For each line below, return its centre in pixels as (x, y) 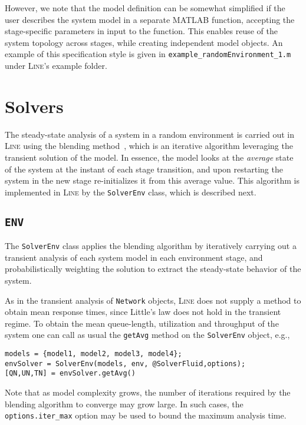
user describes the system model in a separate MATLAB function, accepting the (150, 19)
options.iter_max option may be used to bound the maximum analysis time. (146, 415)
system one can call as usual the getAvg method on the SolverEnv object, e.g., (147, 335)
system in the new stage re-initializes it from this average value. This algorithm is (152, 180)
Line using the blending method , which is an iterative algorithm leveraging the (149, 146)
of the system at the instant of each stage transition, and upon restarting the (144, 169)
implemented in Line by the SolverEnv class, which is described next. (131, 192)
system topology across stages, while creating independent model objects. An (144, 42)
